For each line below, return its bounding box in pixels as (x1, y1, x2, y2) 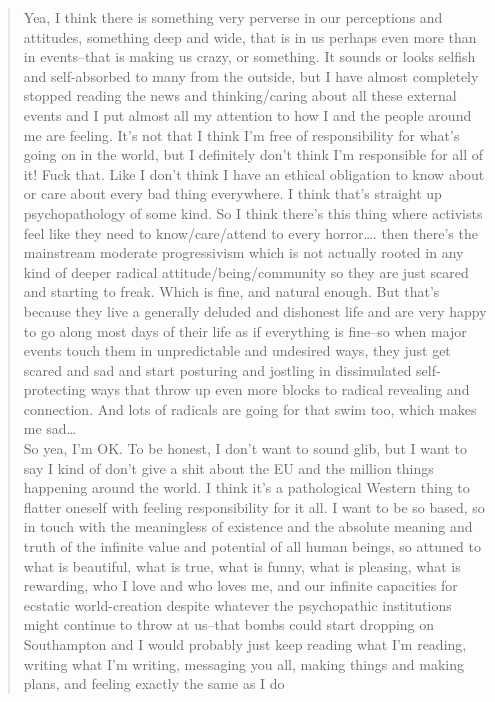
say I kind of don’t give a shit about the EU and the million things (23, 457, 434, 478)
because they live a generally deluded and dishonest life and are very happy (23, 300, 487, 321)
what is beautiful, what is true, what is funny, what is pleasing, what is (23, 555, 461, 576)
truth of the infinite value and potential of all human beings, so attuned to (23, 536, 481, 557)
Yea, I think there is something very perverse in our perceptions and (23, 7, 443, 27)
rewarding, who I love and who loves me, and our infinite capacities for (23, 575, 458, 596)
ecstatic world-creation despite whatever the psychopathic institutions (23, 594, 452, 615)
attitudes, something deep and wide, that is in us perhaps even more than (23, 26, 477, 47)
